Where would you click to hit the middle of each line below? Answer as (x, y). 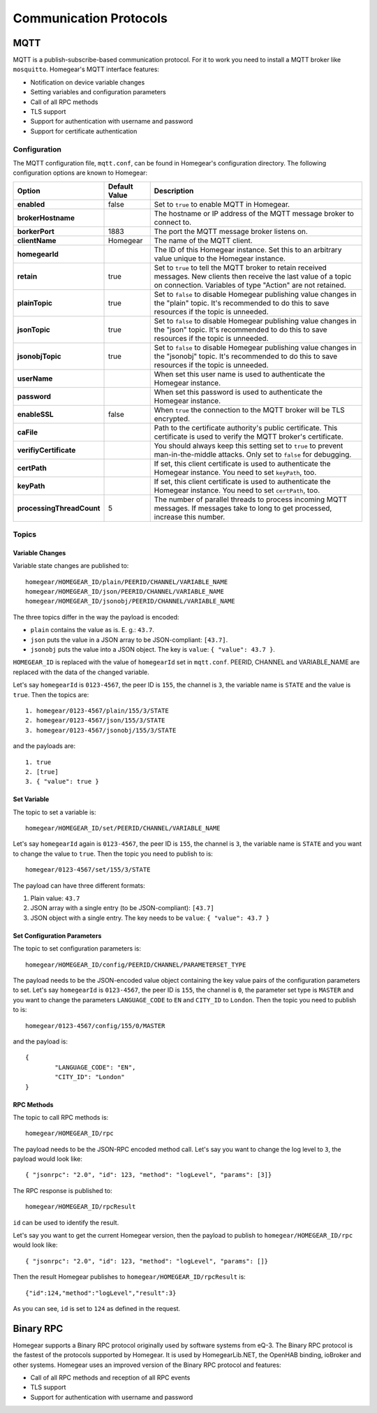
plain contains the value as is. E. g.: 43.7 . (93, 630)
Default (120, 186)
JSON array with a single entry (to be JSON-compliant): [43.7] (122, 908)
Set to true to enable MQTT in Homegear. (222, 204)
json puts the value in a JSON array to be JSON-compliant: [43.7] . (129, 640)
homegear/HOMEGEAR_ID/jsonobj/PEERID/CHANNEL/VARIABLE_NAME (130, 601)
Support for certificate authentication (84, 131)
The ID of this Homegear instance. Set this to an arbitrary (248, 249)
